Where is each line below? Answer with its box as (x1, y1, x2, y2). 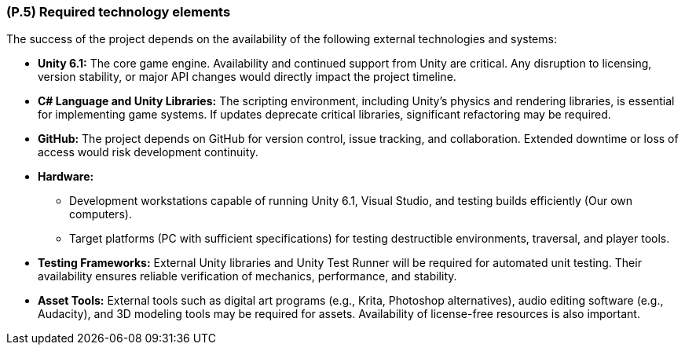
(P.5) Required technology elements (6, 4, 231, 20)
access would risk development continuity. (38, 145, 258, 159)
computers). (69, 207, 132, 221)
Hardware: (38, 170, 94, 184)
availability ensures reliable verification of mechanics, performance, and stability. (38, 269, 457, 283)
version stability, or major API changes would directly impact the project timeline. (38, 70, 456, 84)
